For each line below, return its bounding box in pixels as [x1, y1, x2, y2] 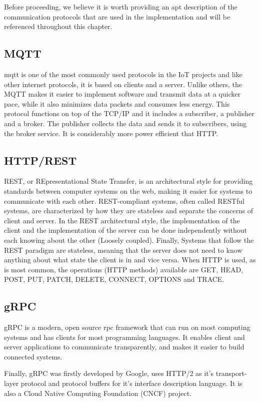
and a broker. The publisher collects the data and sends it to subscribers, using [4, 118, 246, 128]
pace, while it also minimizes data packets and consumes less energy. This [4, 98, 230, 109]
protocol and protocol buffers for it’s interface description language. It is [20, 378, 242, 388]
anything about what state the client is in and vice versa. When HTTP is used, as [4, 254, 256, 265]
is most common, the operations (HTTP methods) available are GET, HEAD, [4, 264, 243, 274]
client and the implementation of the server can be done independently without [4, 225, 247, 235]
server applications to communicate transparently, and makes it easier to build [4, 341, 244, 352]
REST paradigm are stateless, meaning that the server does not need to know [4, 244, 242, 255]
